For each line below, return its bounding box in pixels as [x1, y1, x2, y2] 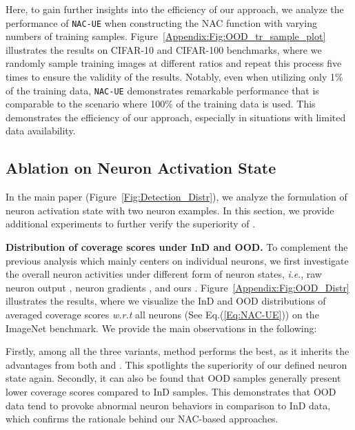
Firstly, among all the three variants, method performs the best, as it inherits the [6, 344, 349, 358]
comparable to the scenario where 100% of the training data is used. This [6, 96, 316, 111]
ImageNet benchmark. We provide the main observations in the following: [6, 320, 317, 335]
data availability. [6, 123, 76, 138]
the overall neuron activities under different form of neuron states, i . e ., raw [6, 267, 322, 281]
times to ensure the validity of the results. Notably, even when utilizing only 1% [6, 70, 343, 84]
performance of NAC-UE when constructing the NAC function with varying [6, 15, 317, 30]
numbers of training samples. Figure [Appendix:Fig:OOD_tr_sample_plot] [6, 29, 326, 43]
